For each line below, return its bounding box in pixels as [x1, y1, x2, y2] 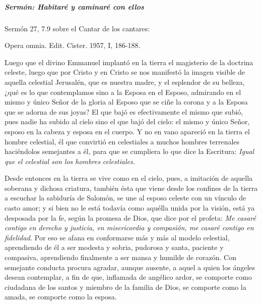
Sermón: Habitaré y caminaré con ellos [5, 1, 144, 12]
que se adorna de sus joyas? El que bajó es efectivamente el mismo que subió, [5, 106, 243, 117]
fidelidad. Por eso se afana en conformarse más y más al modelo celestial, [5, 232, 230, 242]
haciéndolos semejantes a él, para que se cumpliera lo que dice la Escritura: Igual [5, 146, 254, 157]
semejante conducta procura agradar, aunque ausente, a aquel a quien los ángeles [5, 262, 255, 272]
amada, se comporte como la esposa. [5, 291, 117, 302]
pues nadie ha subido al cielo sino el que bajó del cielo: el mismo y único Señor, [5, 116, 250, 127]
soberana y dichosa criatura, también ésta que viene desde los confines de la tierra [5, 182, 258, 193]
